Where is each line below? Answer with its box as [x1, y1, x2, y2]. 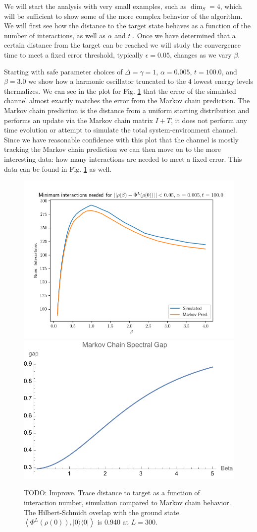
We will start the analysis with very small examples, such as [4, 1, 187, 11]
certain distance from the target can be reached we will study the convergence [4, 40, 241, 50]
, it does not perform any [171, 115, 247, 125]
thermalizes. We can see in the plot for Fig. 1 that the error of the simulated [4, 85, 236, 96]
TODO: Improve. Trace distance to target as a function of [24, 487, 200, 498]
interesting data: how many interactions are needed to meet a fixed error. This [4, 153, 242, 164]
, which [220, 1, 242, 11]
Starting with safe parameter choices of [4, 66, 123, 76]
